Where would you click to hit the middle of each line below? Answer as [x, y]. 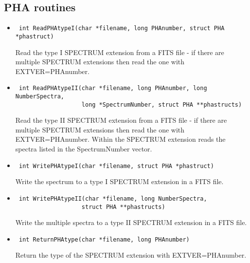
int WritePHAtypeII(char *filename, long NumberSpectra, [113, 198]
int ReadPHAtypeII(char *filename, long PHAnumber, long [113, 88]
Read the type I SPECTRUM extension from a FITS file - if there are [120, 52]
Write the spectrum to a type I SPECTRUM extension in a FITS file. [119, 181]
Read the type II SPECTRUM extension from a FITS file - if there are [121, 120]
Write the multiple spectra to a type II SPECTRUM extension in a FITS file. [131, 222]
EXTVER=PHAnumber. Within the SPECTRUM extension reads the [120, 139]
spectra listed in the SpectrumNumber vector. [84, 149]
